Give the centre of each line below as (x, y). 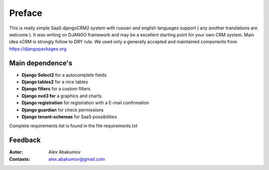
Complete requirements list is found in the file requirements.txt (73, 126)
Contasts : (20, 159)
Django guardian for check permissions (63, 110)
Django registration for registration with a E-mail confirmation (85, 103)
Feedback (25, 140)
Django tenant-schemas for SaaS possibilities (69, 117)
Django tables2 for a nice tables (55, 82)
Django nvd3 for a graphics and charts (62, 96)
